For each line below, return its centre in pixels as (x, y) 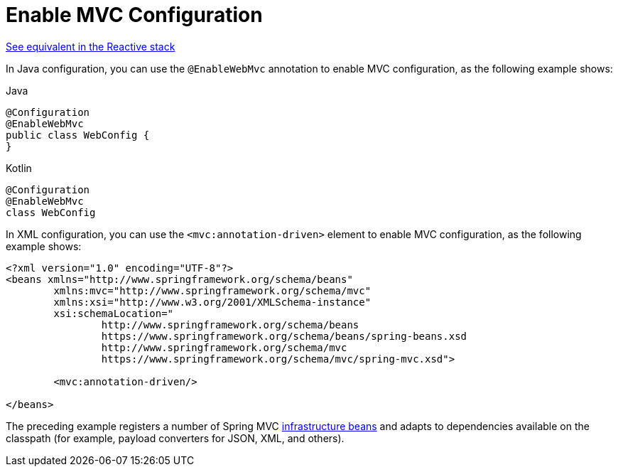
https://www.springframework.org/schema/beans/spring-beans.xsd (284, 336)
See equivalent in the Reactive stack (91, 46)
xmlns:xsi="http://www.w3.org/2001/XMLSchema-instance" (212, 302)
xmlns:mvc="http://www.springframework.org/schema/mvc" (212, 290)
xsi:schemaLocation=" (114, 313)
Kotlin (19, 168)
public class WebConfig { (78, 135)
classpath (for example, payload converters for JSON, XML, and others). (175, 438)
